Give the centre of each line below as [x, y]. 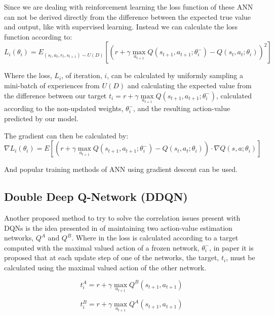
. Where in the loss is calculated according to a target [155, 238]
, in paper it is [231, 247]
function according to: [38, 36]
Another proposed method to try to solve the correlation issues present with [122, 218]
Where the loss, [28, 75]
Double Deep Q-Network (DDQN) [96, 197]
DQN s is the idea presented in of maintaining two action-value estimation [118, 227]
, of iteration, [82, 75]
